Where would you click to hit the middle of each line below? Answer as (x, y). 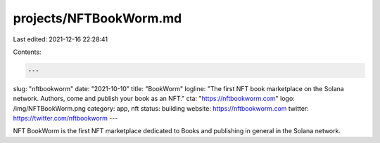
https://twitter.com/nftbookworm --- (65, 118)
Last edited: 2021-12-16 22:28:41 (61, 39)
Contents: (27, 52)
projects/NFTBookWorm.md (97, 18)
